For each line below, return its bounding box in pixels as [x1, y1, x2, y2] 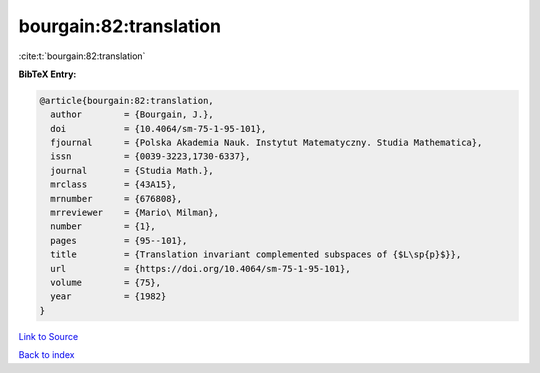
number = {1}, [50, 221, 157, 232]
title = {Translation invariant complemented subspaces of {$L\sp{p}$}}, [50, 249, 462, 260]
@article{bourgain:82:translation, [39, 95, 214, 106]
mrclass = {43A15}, [50, 179, 177, 190]
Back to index [18, 349, 75, 361]
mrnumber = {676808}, [50, 193, 183, 204]
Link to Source [18, 330, 79, 342]
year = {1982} [50, 291, 167, 302]
